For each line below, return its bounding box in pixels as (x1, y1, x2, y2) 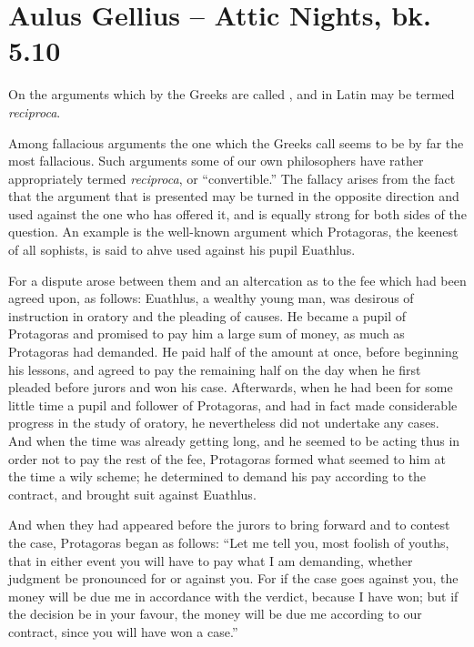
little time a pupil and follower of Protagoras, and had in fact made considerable (8, 395, 458, 414)
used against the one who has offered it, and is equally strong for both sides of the (8, 204, 467, 223)
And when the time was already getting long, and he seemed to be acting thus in (8, 431, 460, 450)
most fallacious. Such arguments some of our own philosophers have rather (8, 151, 424, 170)
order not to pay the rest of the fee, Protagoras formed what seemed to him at (8, 449, 446, 468)
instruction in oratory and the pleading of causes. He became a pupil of (8, 306, 407, 325)
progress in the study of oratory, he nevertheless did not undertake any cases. (8, 413, 439, 432)
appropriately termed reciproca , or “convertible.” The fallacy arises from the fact (8, 168, 456, 187)
